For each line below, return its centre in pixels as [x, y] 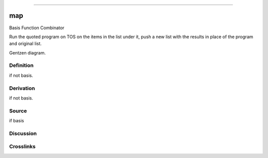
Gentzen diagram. [28, 53]
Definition [21, 65]
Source [18, 110]
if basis [17, 121]
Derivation [22, 88]
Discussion [23, 133]
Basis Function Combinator [37, 28]
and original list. [26, 44]
